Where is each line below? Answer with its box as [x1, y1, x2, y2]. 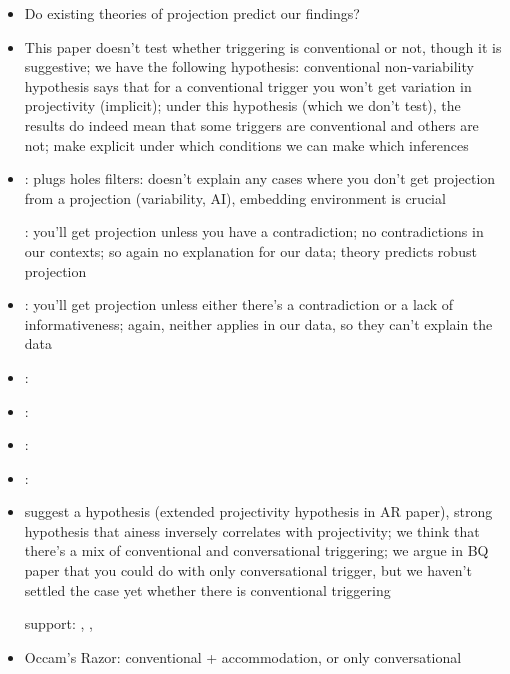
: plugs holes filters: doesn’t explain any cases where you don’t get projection [24, 168, 496, 189]
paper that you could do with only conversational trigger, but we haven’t [24, 560, 472, 581]
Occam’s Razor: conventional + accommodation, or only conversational [24, 646, 462, 667]
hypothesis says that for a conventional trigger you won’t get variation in [24, 75, 472, 96]
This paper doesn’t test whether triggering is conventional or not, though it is [24, 36, 502, 57]
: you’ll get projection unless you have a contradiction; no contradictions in [24, 221, 484, 242]
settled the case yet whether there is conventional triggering [24, 579, 391, 600]
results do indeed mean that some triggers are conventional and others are [24, 114, 479, 135]
